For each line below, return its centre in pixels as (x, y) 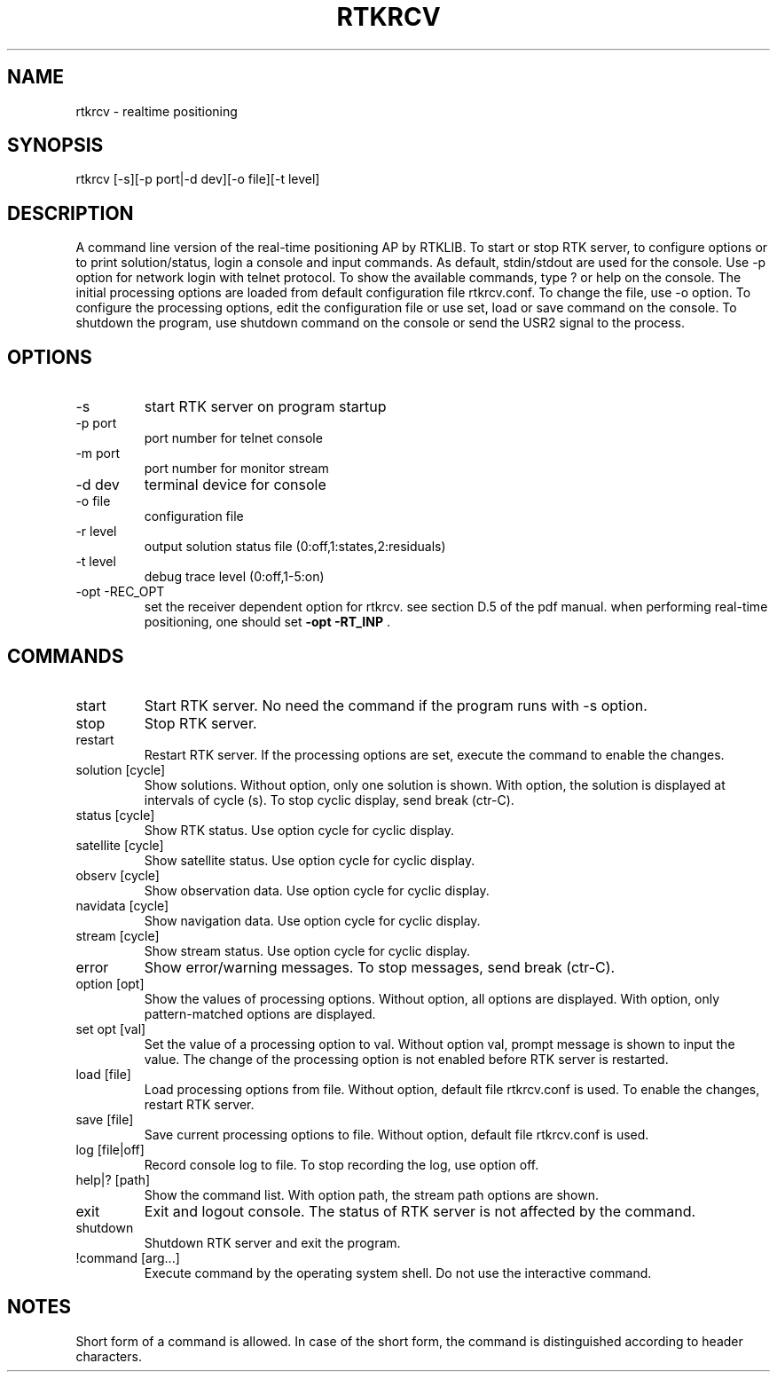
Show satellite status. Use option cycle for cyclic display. (310, 860)
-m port (98, 453)
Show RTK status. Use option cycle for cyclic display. (299, 830)
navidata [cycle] (122, 905)
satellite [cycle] (120, 845)
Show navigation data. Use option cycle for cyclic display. (312, 920)
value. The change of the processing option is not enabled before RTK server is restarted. (406, 1059)
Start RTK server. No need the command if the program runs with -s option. (396, 705)
